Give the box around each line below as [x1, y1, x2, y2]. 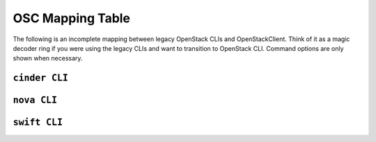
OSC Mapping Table [13, 10, 131, 26]
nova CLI [13, 95, 58, 106]
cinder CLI [13, 72, 69, 84]
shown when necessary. [13, 54, 83, 63]
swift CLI [13, 117, 63, 128]
